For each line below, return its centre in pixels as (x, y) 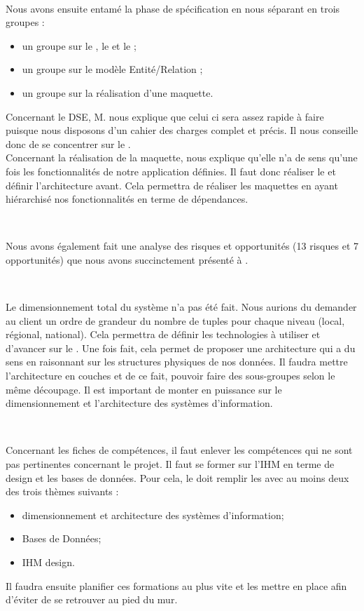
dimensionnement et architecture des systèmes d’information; (153, 515)
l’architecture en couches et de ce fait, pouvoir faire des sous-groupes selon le (170, 376)
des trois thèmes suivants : (62, 491)
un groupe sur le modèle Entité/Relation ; (112, 69)
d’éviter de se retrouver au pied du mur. (92, 599)
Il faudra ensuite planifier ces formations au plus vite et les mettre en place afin (176, 585)
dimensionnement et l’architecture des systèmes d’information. (139, 403)
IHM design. (48, 562)
